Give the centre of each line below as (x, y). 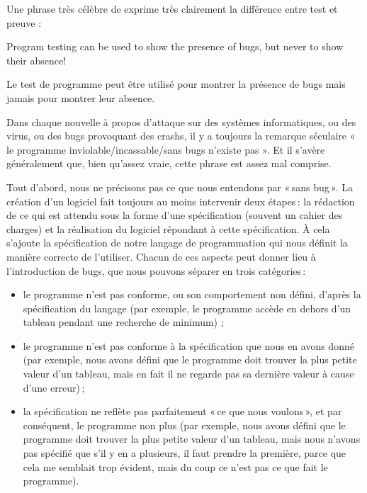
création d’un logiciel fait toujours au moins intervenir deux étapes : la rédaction (181, 201)
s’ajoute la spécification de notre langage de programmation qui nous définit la (177, 243)
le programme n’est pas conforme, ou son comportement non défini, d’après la (192, 294)
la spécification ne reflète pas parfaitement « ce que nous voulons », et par (182, 411)
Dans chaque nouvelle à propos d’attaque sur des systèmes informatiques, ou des (181, 121)
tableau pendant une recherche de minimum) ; (123, 322)
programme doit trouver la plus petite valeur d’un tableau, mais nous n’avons (192, 439)
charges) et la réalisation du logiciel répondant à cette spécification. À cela (168, 228)
